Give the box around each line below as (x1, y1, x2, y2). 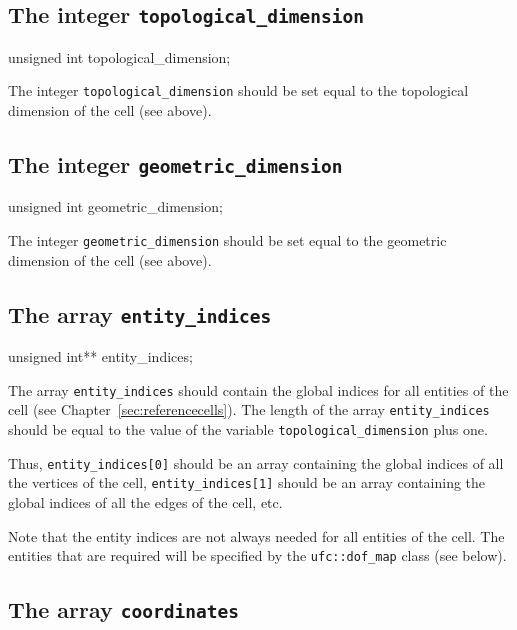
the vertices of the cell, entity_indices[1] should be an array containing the (8, 472, 486, 493)
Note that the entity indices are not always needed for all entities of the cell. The (8, 525, 505, 546)
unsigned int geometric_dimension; (8, 196, 223, 217)
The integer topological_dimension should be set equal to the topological (8, 80, 469, 101)
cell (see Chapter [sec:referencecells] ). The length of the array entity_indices (8, 399, 490, 420)
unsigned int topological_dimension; (8, 46, 231, 67)
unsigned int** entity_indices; (8, 346, 193, 367)
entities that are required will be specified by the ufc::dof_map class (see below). (8, 545, 507, 566)
